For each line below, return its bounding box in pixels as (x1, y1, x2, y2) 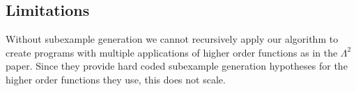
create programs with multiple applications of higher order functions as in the (6, 45, 338, 59)
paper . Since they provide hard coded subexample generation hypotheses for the (6, 59, 348, 73)
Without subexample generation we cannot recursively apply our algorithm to (6, 32, 339, 46)
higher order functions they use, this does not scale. (6, 72, 226, 86)
